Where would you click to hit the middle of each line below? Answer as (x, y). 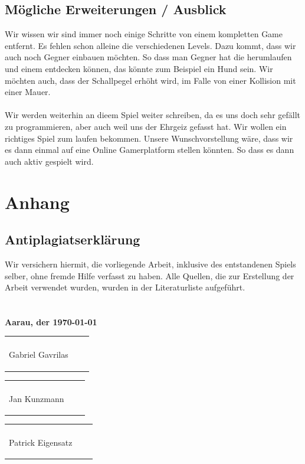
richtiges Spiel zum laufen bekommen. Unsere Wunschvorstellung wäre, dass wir (149, 138)
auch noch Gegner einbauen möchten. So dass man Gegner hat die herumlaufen (148, 57)
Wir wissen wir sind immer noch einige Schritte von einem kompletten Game (144, 34)
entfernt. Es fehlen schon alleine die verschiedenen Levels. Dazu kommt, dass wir (150, 45)
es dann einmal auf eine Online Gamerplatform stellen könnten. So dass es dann (150, 150)
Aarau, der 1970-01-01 (51, 321)
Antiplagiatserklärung (73, 239)
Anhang (37, 202)
